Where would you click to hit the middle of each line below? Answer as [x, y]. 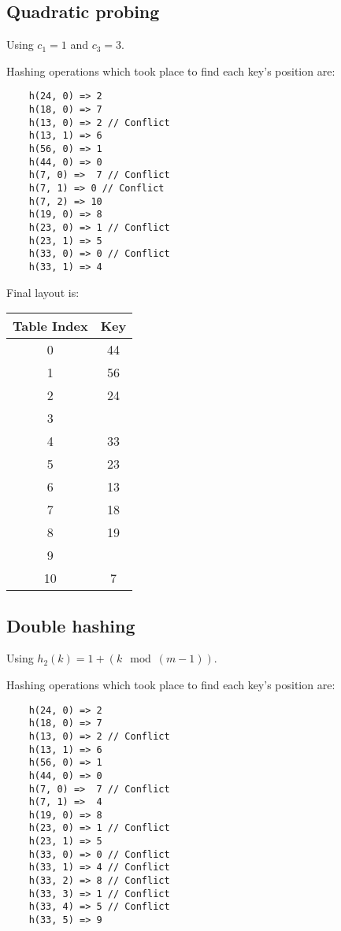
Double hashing [71, 625]
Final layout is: [43, 292]
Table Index [50, 326]
